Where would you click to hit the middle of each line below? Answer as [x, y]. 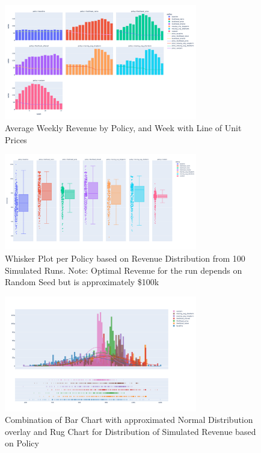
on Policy [22, 443]
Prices [16, 139]
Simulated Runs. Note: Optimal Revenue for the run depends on [124, 270]
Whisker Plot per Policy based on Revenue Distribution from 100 [125, 258]
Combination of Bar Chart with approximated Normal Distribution [129, 420]
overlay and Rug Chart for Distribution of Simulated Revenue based [130, 431]
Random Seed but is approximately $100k [82, 282]
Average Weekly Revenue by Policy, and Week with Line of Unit [123, 128]
